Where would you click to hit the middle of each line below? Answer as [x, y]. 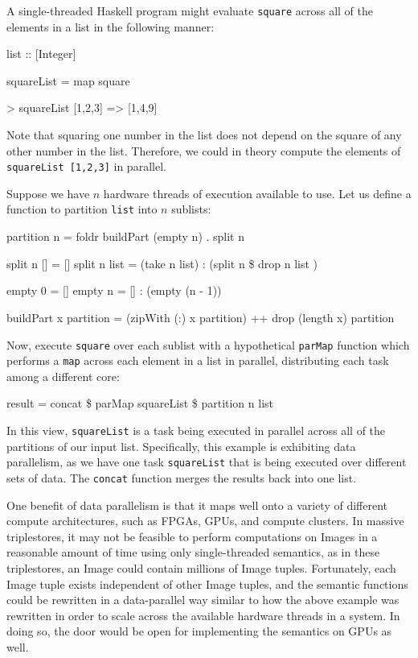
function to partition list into [82, 209]
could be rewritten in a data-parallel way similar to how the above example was [203, 600]
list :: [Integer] [41, 54]
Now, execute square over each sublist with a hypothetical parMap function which [208, 344]
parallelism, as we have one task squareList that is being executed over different [207, 462]
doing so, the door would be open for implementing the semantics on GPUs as [199, 631]
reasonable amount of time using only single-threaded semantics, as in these [193, 552]
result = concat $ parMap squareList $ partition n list [140, 403]
